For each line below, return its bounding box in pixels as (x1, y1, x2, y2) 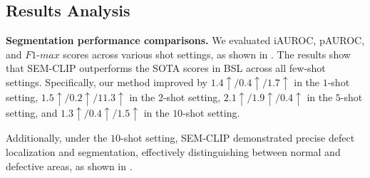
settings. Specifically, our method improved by (6, 74, 207, 89)
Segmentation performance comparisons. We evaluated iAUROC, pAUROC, (6, 33, 365, 48)
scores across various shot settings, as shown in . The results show (63, 46, 351, 61)
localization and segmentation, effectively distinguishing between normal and (6, 145, 341, 159)
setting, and (6, 105, 58, 120)
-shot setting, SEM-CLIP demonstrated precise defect (120, 130, 355, 145)
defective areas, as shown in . (6, 158, 133, 173)
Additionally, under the (6, 130, 108, 145)
